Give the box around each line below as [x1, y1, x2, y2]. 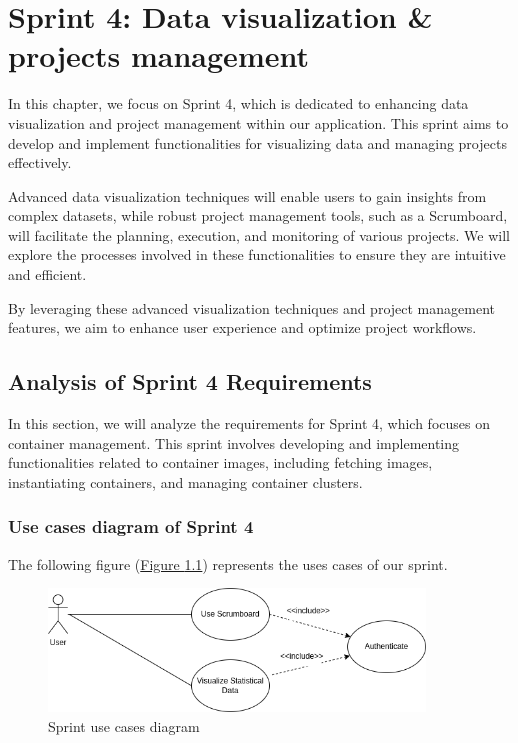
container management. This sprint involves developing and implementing [8, 432, 460, 453]
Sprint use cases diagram [48, 716, 200, 737]
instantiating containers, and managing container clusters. [8, 471, 363, 492]
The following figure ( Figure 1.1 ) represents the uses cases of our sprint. [8, 553, 448, 574]
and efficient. [8, 264, 87, 285]
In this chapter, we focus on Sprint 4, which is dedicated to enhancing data [8, 93, 469, 114]
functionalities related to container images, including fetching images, [8, 452, 433, 473]
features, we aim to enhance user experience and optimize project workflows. [8, 317, 477, 338]
